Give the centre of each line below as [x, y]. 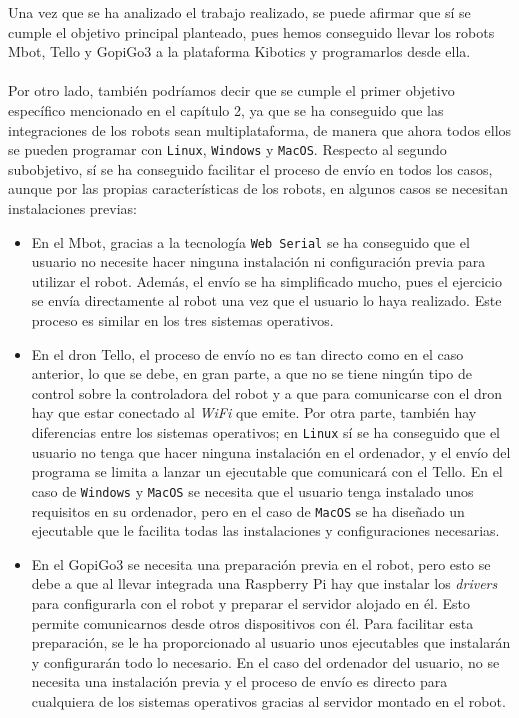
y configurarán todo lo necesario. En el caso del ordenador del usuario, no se [265, 661]
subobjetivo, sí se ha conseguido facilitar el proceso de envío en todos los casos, [250, 168]
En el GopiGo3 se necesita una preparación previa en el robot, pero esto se [261, 563]
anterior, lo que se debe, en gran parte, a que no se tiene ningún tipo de [251, 373]
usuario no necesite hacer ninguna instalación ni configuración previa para [258, 261]
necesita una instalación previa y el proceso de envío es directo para [239, 681]
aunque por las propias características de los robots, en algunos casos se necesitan [258, 188]
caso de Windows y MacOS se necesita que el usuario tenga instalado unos [252, 490]
